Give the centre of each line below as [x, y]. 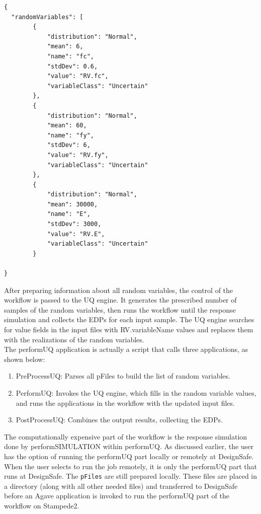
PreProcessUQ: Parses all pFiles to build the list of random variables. [123, 376]
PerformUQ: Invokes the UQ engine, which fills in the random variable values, [136, 392]
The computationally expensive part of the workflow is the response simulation [126, 436]
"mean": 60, [67, 126]
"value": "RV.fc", [78, 76]
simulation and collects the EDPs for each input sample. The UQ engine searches [129, 319]
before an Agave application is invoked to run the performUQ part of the [117, 496]
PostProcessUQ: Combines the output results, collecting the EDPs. [119, 420]
